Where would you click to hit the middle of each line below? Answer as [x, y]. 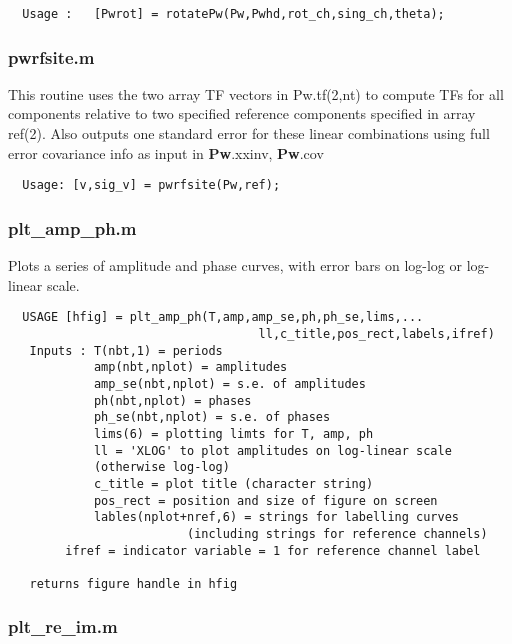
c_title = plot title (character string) [233, 483]
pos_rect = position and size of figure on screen [265, 500]
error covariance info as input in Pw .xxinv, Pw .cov [166, 152]
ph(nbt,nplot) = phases [172, 400]
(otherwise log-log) [161, 467]
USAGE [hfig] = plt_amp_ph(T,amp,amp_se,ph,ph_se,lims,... [223, 317]
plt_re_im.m [63, 626]
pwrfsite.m [51, 56]
